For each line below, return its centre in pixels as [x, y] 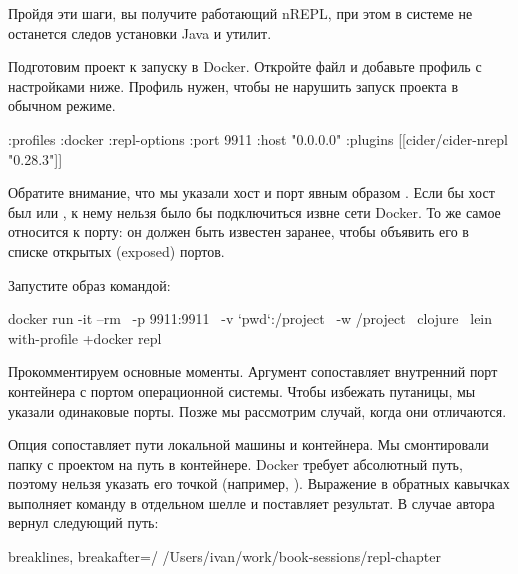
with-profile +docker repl [85, 337]
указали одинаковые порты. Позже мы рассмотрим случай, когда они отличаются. [257, 410]
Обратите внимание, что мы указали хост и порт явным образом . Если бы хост [251, 192]
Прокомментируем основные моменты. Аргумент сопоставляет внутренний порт [253, 371]
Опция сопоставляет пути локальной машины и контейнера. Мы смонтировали [248, 444]
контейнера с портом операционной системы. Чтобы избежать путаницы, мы [242, 390]
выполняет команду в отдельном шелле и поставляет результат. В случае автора [251, 502]
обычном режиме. [62, 105]
